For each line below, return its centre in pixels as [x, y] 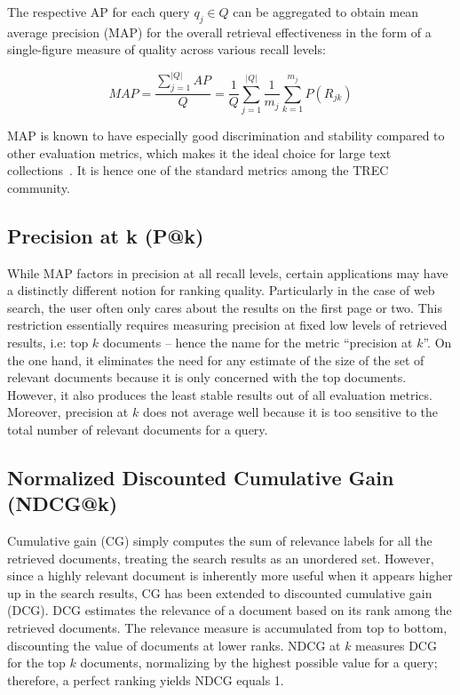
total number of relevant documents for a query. [138, 429]
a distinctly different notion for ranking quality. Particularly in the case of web [221, 290]
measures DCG [396, 645]
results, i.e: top [48, 342]
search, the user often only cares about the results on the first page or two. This [225, 307]
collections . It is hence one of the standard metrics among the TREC [198, 170]
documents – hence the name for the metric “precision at [258, 342]
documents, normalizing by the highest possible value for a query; [259, 663]
